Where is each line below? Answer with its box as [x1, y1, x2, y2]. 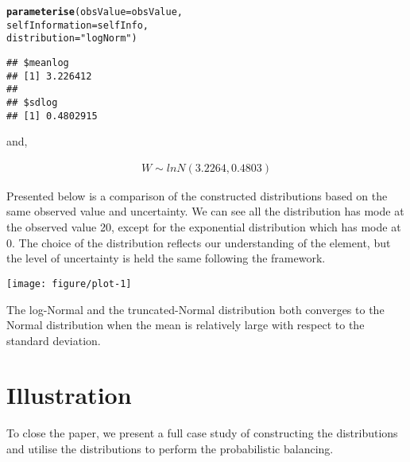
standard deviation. [6, 332, 101, 348]
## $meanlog [6, 56, 69, 68]
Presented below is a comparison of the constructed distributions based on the [6, 187, 388, 204]
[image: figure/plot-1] [6, 278, 132, 289]
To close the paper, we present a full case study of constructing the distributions [6, 425, 398, 441]
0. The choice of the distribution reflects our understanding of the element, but [6, 234, 391, 250]
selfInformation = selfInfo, [6, 19, 149, 31]
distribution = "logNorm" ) [6, 33, 137, 45]
